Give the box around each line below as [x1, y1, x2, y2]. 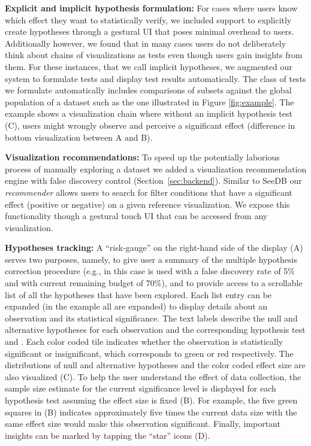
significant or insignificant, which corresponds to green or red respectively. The [5, 347, 294, 359]
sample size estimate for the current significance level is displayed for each [5, 382, 276, 395]
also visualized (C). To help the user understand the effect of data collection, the [5, 370, 301, 383]
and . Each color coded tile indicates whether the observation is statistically [5, 335, 283, 348]
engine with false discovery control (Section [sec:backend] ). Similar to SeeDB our [5, 174, 302, 187]
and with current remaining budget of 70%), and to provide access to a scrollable [5, 277, 303, 289]
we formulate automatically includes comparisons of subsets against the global [5, 84, 292, 96]
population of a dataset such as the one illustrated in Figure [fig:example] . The [5, 95, 294, 108]
